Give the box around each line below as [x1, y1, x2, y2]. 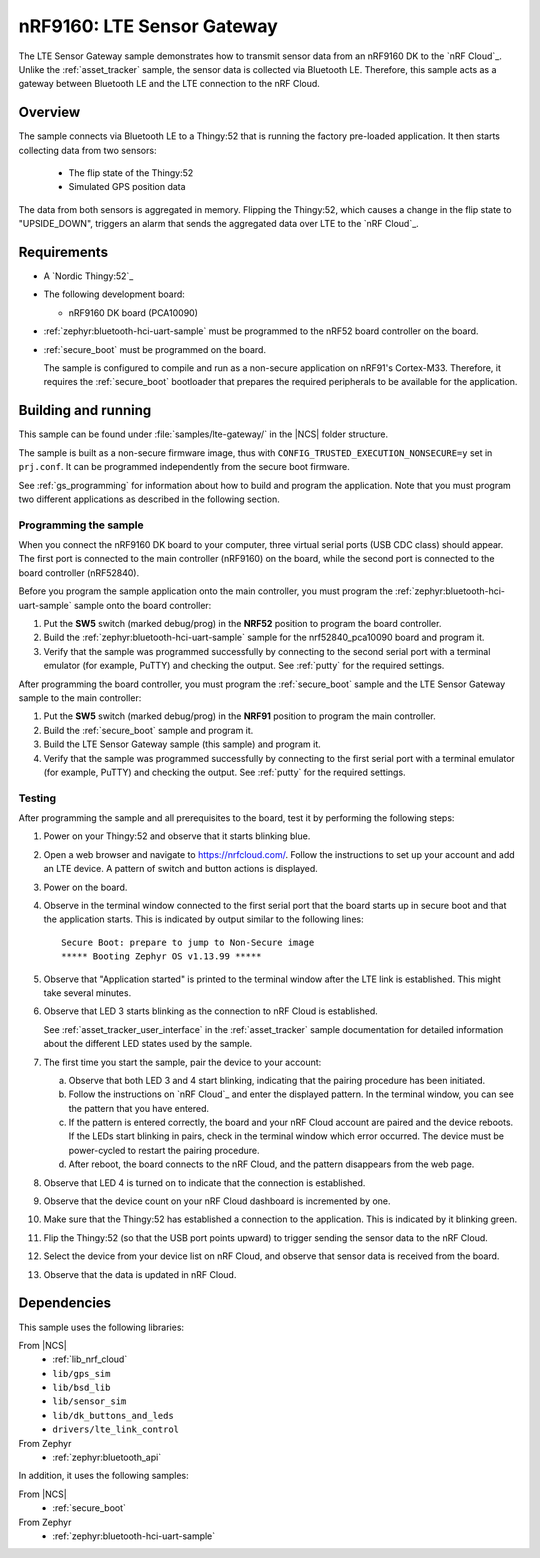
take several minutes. [43, 986, 132, 999]
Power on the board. [43, 881, 128, 893]
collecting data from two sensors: [18, 144, 157, 156]
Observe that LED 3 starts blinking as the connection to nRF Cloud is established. [43, 1005, 379, 1017]
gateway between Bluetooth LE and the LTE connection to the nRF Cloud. [18, 78, 320, 90]
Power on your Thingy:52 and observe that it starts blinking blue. [43, 830, 311, 842]
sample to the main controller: [18, 691, 142, 704]
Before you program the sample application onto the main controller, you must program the [18, 585, 394, 597]
